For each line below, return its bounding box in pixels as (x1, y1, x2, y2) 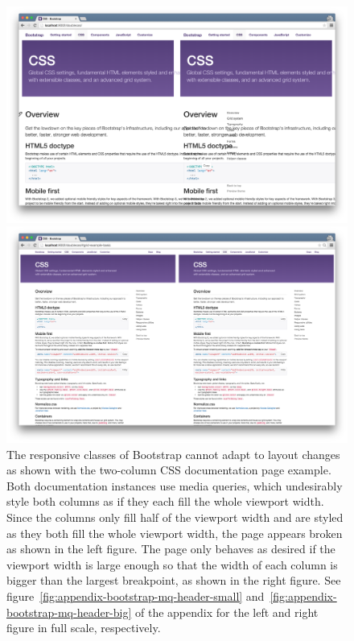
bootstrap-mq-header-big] (6, 603, 132, 620)
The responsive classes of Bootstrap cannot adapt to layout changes (6, 445, 340, 462)
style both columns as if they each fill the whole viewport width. (6, 493, 324, 510)
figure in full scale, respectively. (6, 619, 161, 636)
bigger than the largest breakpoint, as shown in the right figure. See (6, 572, 341, 589)
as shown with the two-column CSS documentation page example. (6, 461, 331, 478)
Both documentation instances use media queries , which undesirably (6, 477, 343, 494)
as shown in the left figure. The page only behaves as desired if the (6, 540, 335, 557)
